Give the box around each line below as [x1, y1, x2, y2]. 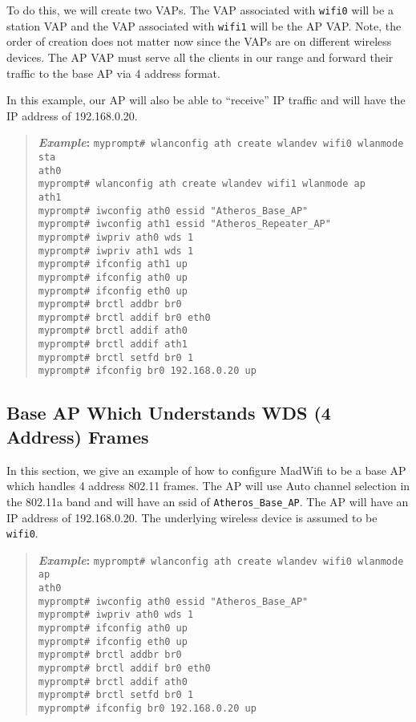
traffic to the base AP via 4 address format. [6, 64, 220, 81]
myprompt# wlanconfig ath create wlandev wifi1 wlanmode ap [38, 178, 366, 190]
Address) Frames [6, 424, 149, 448]
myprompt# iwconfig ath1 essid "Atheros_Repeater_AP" [38, 218, 331, 230]
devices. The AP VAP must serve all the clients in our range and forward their [6, 48, 394, 65]
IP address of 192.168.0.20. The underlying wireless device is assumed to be [6, 509, 378, 525]
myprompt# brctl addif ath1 [38, 339, 188, 351]
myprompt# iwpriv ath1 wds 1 [38, 245, 194, 257]
